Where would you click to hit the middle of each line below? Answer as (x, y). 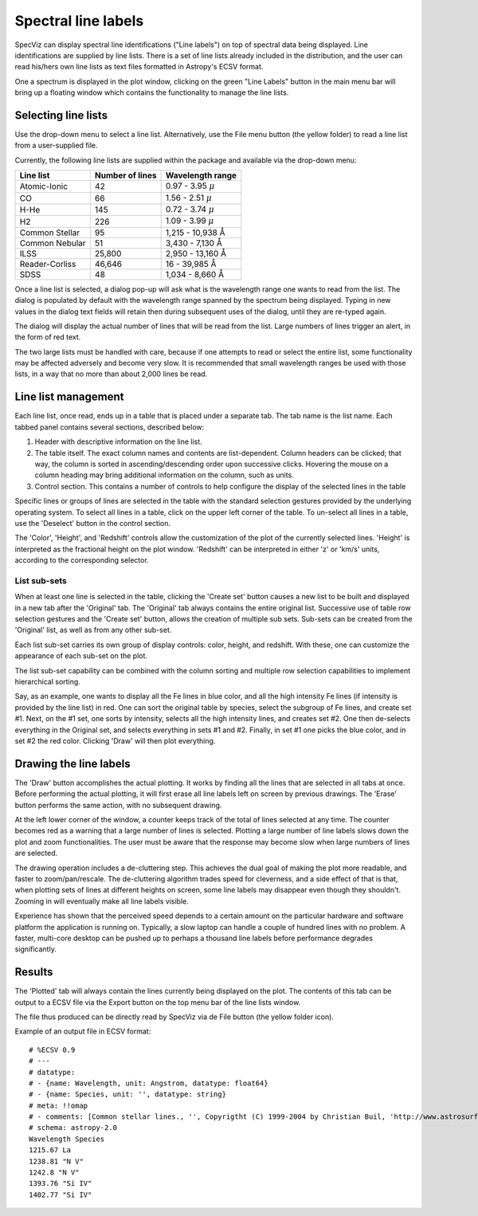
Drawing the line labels (72, 764)
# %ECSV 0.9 (52, 1049)
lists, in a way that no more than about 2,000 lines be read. (111, 374)
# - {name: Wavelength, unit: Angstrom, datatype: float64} (149, 1083)
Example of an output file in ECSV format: (83, 1031)
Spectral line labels (79, 21)
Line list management (69, 397)
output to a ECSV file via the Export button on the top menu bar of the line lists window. (158, 1002)
